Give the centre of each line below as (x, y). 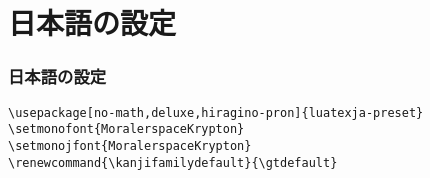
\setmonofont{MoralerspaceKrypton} (126, 129)
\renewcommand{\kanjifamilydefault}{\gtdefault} (173, 162)
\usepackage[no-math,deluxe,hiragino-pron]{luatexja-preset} (216, 112)
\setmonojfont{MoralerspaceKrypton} (130, 145)
